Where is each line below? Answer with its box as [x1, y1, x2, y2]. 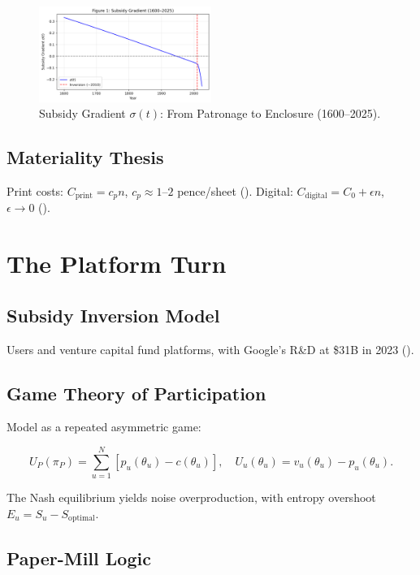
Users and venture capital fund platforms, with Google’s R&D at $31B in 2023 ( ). [6, 340, 414, 357]
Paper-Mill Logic [6, 545, 151, 570]
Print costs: [6, 182, 63, 199]
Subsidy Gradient [39, 105, 126, 122]
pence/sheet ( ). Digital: [177, 182, 293, 199]
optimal [68, 514, 95, 523]
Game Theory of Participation [6, 380, 266, 405]
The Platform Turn [6, 247, 227, 280]
